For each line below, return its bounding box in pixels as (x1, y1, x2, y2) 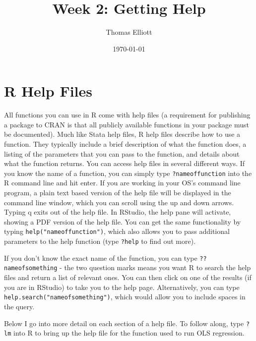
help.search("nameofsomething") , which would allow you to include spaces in (4, 291, 246, 302)
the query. (4, 301, 35, 311)
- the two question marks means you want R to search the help (60, 262, 251, 273)
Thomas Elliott (106, 27, 152, 37)
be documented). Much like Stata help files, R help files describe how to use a (4, 129, 241, 139)
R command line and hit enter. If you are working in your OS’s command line (4, 177, 241, 188)
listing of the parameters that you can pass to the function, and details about (4, 148, 240, 159)
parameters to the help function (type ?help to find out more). (4, 236, 196, 246)
